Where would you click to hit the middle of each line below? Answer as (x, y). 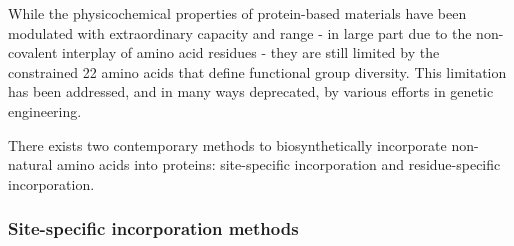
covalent (33, 52)
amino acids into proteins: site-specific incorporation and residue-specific (279, 164)
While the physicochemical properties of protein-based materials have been (237, 13)
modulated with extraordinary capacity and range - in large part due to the (240, 32)
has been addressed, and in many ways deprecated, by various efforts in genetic (251, 91)
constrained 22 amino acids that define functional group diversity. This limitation (257, 71)
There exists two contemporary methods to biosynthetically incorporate (227, 144)
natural (30, 164)
